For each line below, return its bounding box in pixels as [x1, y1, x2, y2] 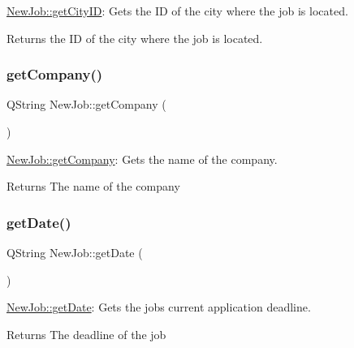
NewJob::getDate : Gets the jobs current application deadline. [6, 299, 311, 316]
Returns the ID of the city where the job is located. [6, 29, 263, 46]
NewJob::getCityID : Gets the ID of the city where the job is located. [6, 2, 348, 19]
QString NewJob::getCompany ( [6, 96, 166, 113]
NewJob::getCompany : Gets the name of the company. [6, 150, 278, 167]
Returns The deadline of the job [6, 325, 166, 342]
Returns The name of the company [6, 178, 180, 195]
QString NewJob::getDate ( [6, 244, 143, 260]
